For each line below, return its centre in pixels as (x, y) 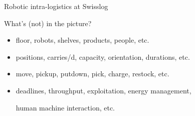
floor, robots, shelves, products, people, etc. (82, 40)
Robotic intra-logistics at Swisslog (56, 6)
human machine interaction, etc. (65, 107)
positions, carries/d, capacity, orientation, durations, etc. (103, 56)
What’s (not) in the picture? (48, 23)
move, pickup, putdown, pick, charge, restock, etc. (92, 74)
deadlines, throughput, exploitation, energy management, (104, 90)
